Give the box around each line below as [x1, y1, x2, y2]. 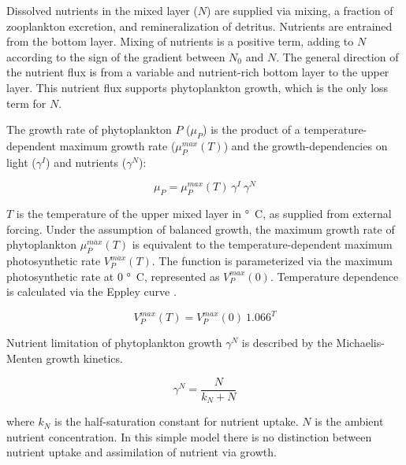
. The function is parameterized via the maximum [151, 253, 393, 269]
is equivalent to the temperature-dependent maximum [132, 236, 393, 253]
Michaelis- [336, 334, 385, 351]
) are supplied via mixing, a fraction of [207, 2, 393, 18]
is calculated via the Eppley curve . [6, 283, 177, 300]
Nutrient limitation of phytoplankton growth [6, 334, 222, 351]
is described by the [241, 334, 333, 351]
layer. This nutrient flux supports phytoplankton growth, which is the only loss [6, 79, 389, 95]
